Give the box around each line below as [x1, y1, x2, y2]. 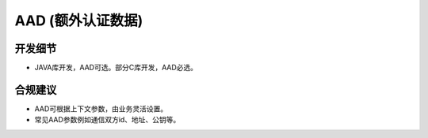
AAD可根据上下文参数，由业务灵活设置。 [34, 103, 168, 114]
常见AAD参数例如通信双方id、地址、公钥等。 [34, 115, 181, 125]
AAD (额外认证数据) [14, 12, 143, 29]
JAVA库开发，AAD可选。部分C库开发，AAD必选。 [34, 63, 198, 73]
